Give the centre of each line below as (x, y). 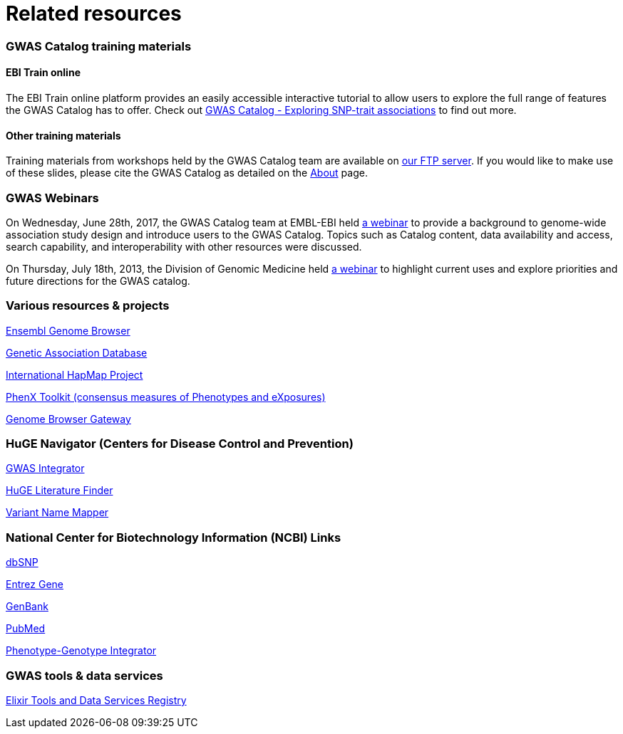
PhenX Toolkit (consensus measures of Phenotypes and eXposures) (166, 397)
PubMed (26, 629)
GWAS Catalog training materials (99, 46)
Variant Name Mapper (57, 513)
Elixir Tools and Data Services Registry (96, 700)
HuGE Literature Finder (60, 491)
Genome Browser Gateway (68, 419)
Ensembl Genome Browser (68, 330)
